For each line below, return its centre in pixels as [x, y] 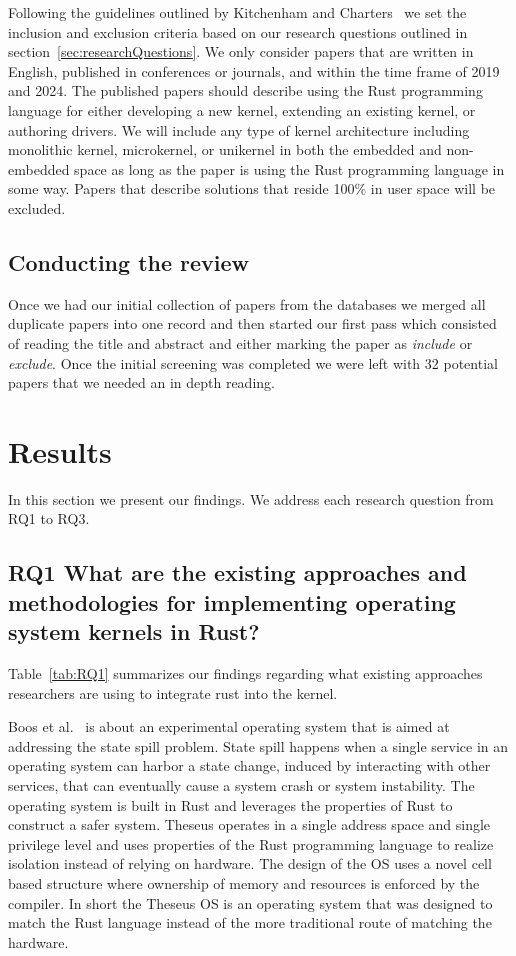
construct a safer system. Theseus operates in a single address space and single [249, 824]
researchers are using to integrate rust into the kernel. [173, 692]
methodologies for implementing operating [232, 601]
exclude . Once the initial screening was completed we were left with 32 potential [253, 362]
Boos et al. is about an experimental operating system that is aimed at [229, 726]
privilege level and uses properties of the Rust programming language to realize [251, 843]
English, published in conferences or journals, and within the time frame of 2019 [254, 70]
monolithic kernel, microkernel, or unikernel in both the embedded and [225, 149]
